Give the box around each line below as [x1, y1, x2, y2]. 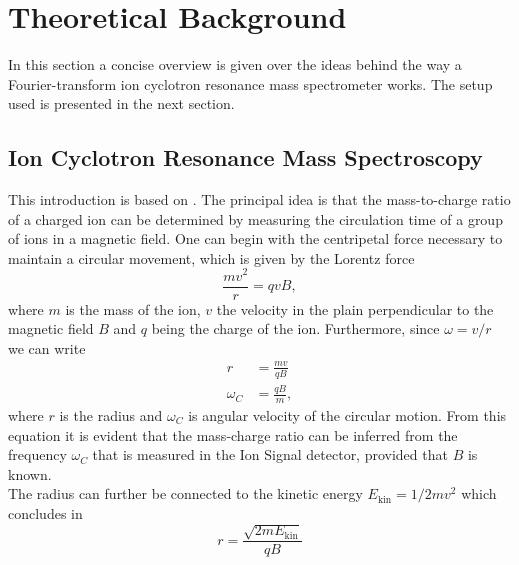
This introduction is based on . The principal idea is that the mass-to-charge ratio [8, 189, 511, 210]
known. [8, 463, 52, 484]
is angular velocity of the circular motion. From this [188, 404, 507, 425]
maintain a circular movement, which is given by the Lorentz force [8, 247, 415, 268]
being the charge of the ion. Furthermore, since [151, 318, 440, 339]
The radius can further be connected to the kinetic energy [8, 483, 363, 504]
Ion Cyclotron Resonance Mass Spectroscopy [8, 142, 483, 173]
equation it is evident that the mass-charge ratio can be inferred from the [8, 424, 458, 445]
